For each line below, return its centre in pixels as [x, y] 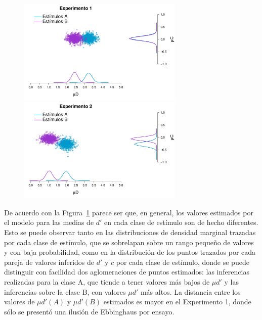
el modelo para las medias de [49, 222]
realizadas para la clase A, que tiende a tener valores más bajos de [107, 282]
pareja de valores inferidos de [49, 262]
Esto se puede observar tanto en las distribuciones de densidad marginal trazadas [130, 232]
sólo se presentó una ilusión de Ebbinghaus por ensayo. [89, 311]
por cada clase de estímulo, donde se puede [183, 262]
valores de [19, 302]
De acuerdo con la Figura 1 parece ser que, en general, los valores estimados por [129, 212]
